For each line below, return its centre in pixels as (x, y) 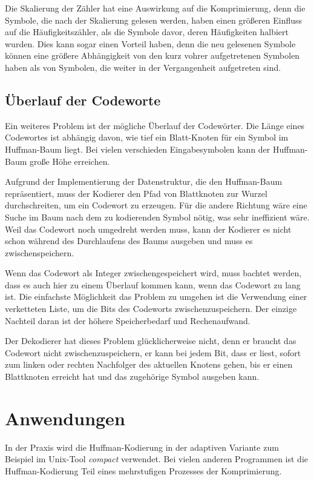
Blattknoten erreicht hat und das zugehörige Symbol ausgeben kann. (132, 377)
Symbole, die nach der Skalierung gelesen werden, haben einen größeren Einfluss (154, 20)
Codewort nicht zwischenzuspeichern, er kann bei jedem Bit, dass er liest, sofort (153, 352)
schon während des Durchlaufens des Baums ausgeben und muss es (129, 241)
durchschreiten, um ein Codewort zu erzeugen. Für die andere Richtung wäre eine (156, 205)
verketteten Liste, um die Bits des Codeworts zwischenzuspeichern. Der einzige (151, 309)
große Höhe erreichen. (70, 161)
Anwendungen (65, 418)
